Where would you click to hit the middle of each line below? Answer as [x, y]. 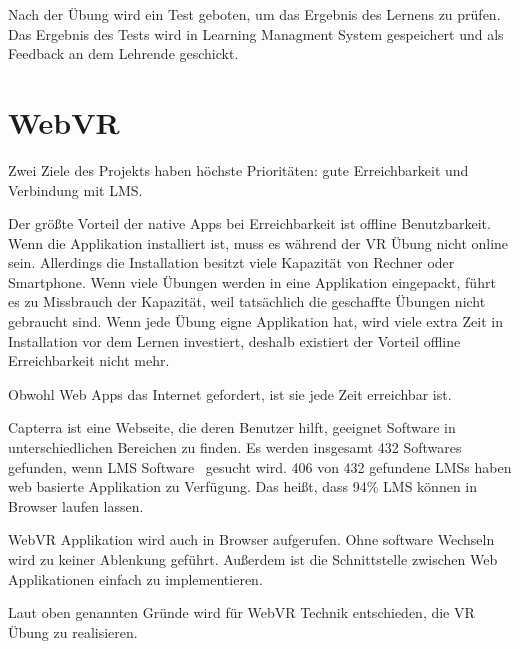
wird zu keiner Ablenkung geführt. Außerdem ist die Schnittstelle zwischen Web [253, 559]
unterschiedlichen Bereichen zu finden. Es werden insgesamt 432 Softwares [235, 447]
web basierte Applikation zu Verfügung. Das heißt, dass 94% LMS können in [243, 486]
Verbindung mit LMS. [75, 189]
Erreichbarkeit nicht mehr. [89, 360]
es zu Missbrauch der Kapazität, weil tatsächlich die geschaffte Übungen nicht [247, 301]
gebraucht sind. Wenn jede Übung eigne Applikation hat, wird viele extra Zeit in [255, 321]
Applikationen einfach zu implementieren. [135, 578]
